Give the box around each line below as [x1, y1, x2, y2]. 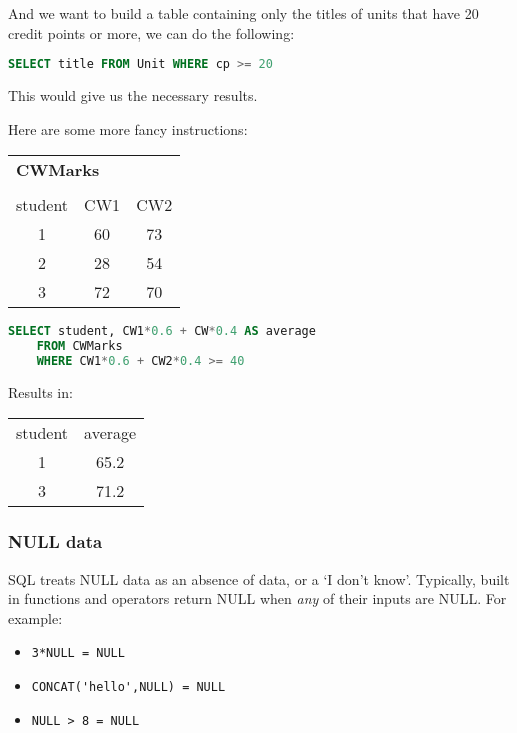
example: [8, 607, 63, 628]
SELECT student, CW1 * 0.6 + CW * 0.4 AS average [8, 324, 316, 339]
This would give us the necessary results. [8, 85, 258, 106]
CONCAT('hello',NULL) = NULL [31, 680, 226, 695]
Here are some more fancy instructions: [8, 118, 248, 139]
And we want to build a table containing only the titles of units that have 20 [8, 3, 479, 23]
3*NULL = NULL [31, 646, 125, 661]
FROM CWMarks [36, 339, 123, 354]
